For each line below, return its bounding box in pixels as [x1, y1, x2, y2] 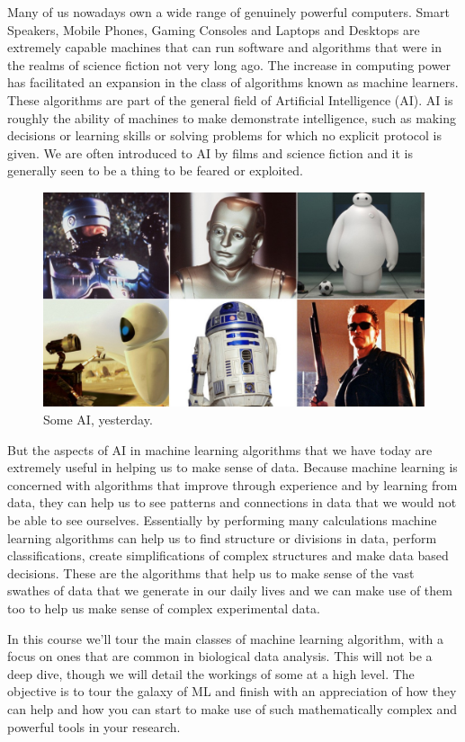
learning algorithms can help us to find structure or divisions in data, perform [7, 528, 437, 547]
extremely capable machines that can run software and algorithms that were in [7, 38, 443, 57]
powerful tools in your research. [7, 717, 181, 736]
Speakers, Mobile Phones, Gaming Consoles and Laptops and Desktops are [7, 20, 420, 39]
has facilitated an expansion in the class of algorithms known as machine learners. [7, 73, 459, 92]
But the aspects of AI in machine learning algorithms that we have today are [7, 440, 433, 459]
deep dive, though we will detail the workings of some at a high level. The [7, 664, 415, 683]
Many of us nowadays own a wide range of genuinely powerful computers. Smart [7, 3, 450, 21]
